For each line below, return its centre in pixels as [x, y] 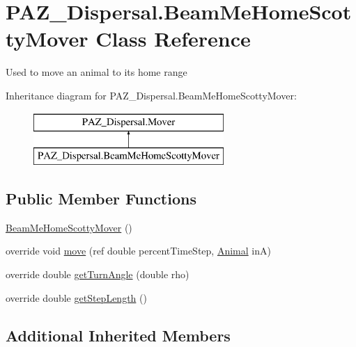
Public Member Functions [101, 199]
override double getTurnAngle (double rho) [98, 274]
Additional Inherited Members [118, 335]
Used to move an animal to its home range [96, 72]
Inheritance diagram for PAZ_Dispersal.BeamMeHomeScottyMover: [151, 95]
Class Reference [173, 39]
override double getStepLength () [76, 297]
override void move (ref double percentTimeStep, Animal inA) [138, 251]
